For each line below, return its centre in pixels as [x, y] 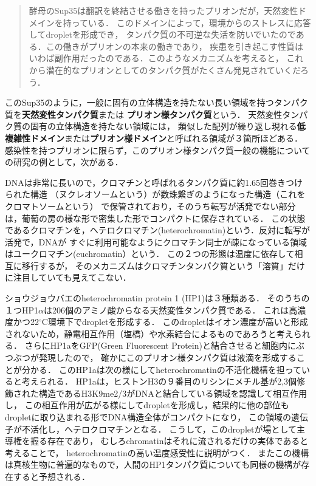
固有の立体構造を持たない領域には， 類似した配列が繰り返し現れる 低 [168, 126]
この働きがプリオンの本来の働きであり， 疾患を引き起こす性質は [175, 46]
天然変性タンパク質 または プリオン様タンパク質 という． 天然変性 [152, 114]
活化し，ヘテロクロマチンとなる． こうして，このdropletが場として [163, 429]
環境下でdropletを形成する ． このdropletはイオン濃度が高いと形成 [178, 322]
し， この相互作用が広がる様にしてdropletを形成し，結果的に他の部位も [147, 405]
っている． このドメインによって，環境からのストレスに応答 [191, 22]
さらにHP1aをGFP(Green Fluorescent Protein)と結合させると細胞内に [160, 345]
